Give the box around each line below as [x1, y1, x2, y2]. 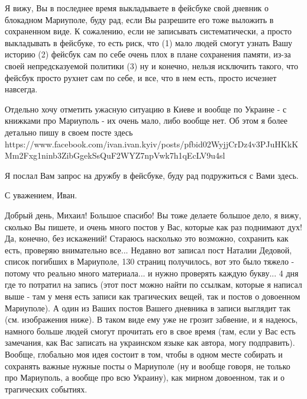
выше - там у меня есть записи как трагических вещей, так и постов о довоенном [5, 290, 300, 303]
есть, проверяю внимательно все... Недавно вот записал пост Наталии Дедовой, [5, 243, 292, 256]
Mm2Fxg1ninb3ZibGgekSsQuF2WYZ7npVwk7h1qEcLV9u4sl [5, 149, 225, 162]
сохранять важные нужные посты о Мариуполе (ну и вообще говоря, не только [5, 359, 290, 372]
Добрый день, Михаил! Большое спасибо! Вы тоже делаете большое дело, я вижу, [5, 208, 302, 221]
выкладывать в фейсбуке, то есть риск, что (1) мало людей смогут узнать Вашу [5, 36, 292, 49]
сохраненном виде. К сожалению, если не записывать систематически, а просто [5, 25, 292, 37]
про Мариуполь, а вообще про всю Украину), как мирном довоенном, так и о [5, 371, 285, 384]
